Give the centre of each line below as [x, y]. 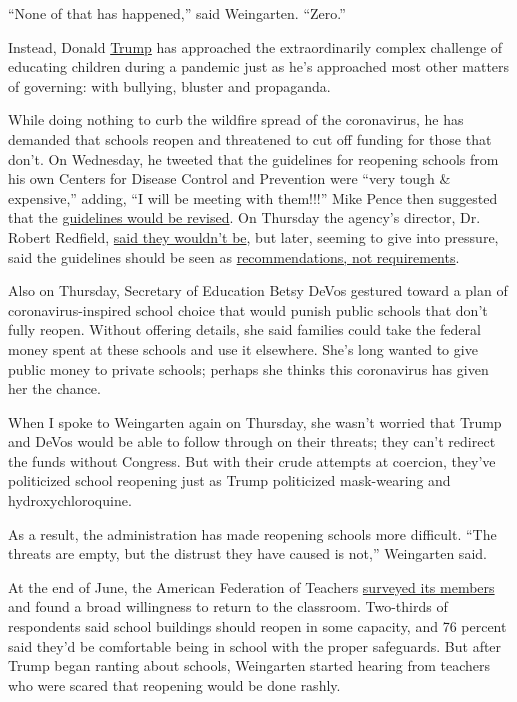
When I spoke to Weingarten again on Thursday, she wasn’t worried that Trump [255, 421]
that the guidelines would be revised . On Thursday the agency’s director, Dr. [244, 217]
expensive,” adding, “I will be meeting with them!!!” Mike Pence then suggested [253, 197]
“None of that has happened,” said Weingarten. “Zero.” [177, 13]
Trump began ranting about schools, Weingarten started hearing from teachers [249, 665]
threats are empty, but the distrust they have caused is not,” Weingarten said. [247, 553]
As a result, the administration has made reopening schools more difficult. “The [252, 533]
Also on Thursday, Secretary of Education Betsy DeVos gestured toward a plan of [258, 290]
